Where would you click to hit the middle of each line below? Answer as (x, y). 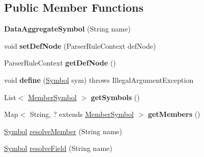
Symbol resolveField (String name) (58, 148)
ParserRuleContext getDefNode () (60, 63)
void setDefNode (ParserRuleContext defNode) (80, 45)
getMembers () (174, 114)
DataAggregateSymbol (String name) (67, 29)
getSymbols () (115, 97)
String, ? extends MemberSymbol (82, 114)
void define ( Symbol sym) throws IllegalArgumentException (99, 80)
